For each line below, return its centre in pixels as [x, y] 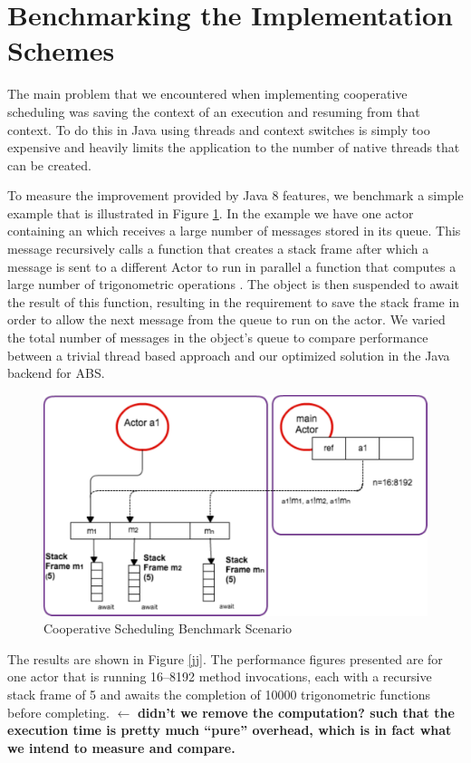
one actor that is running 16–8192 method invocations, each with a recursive [220, 676]
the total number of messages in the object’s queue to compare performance [218, 338]
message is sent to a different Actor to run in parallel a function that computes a [232, 266]
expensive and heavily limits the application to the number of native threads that [234, 147]
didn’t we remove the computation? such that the [296, 712]
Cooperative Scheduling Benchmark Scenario [168, 628]
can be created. [49, 164]
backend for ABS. [56, 373]
